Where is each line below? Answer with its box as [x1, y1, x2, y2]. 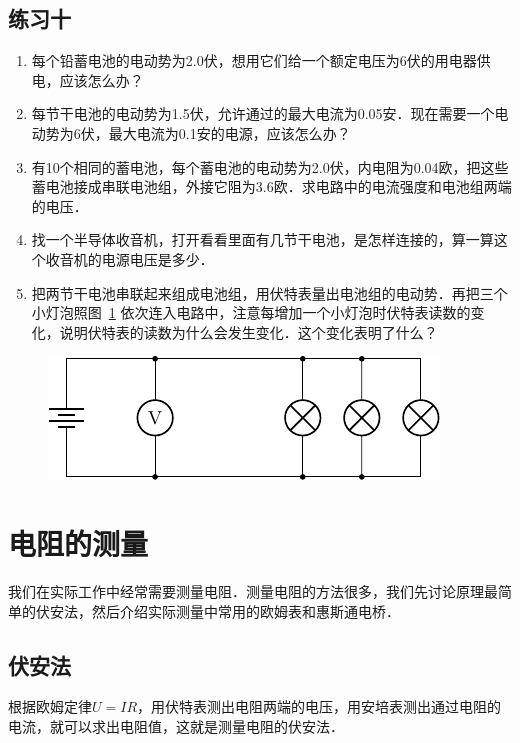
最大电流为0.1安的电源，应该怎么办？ [108, 122, 351, 143]
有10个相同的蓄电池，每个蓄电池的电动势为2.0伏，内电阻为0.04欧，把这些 [31, 156, 509, 177]
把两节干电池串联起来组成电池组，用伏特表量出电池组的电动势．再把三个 [31, 282, 508, 303]
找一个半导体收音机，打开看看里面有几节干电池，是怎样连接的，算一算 [31, 229, 494, 250]
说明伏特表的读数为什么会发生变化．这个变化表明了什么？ [59, 321, 438, 342]
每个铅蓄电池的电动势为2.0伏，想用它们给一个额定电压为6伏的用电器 [31, 50, 477, 71]
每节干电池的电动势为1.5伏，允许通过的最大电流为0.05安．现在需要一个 [31, 103, 495, 124]
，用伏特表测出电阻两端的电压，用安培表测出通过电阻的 [137, 696, 502, 717]
